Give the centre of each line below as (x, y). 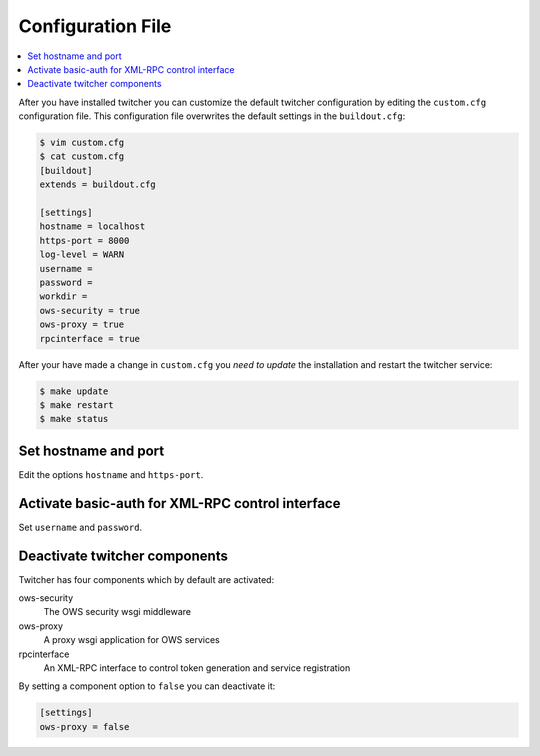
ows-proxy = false (84, 726)
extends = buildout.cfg (98, 184)
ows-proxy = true (82, 324)
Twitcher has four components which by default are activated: (146, 579)
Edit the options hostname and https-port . (111, 474)
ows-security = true (89, 310)
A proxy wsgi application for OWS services (131, 640)
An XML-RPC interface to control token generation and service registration (197, 667)
